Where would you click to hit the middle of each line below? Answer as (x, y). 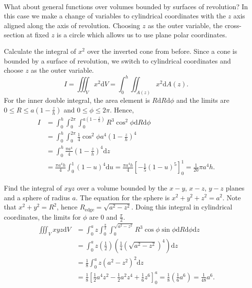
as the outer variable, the (185, 25)
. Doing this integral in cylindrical (182, 207)
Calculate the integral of (40, 51)
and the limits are (203, 100)
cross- (233, 25)
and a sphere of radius (37, 197)
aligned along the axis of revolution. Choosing (72, 25)
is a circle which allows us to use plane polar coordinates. (142, 35)
